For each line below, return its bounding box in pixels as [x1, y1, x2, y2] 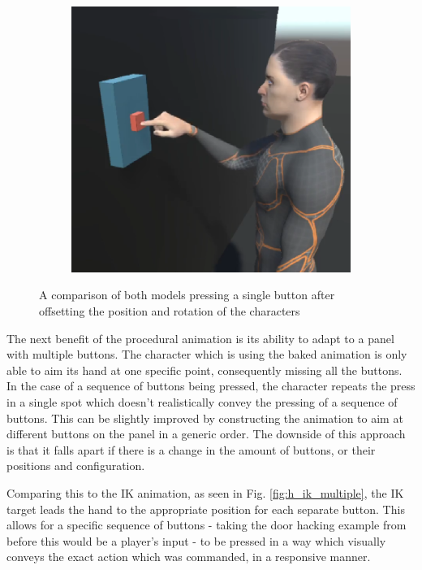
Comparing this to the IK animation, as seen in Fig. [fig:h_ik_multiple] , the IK [6, 484, 404, 501]
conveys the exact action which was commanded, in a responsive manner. [6, 548, 371, 565]
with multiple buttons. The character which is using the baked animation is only [6, 346, 407, 363]
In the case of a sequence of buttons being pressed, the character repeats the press [6, 377, 416, 394]
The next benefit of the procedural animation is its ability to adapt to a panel [6, 329, 394, 346]
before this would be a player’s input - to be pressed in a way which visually [6, 532, 386, 549]
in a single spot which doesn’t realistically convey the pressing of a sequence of [6, 394, 398, 411]
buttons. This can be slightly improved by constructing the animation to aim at [6, 409, 403, 426]
